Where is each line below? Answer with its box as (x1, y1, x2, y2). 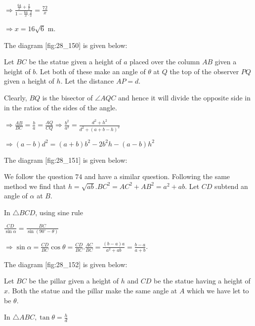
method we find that (4, 181, 66, 191)
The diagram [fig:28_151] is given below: (4, 154, 127, 165)
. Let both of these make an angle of (36, 66, 146, 76)
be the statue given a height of (29, 56, 122, 67)
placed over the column (129, 56, 200, 67)
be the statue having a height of (153, 276, 251, 286)
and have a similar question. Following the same (85, 171, 230, 182)
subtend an (214, 181, 248, 191)
